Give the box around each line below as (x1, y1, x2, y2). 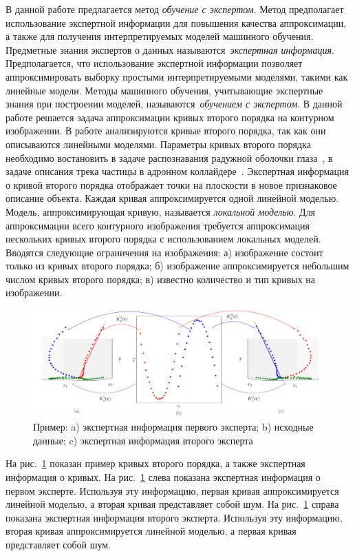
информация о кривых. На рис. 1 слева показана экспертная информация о (6, 469, 321, 484)
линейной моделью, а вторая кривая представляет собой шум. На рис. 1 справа (6, 497, 339, 511)
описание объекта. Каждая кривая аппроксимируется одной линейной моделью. (6, 191, 339, 205)
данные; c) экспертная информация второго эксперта (33, 433, 253, 447)
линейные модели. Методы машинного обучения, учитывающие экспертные (6, 83, 323, 97)
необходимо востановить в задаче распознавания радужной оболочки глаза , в (6, 150, 333, 165)
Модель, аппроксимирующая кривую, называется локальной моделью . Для (6, 204, 316, 218)
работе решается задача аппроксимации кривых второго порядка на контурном (6, 110, 334, 124)
